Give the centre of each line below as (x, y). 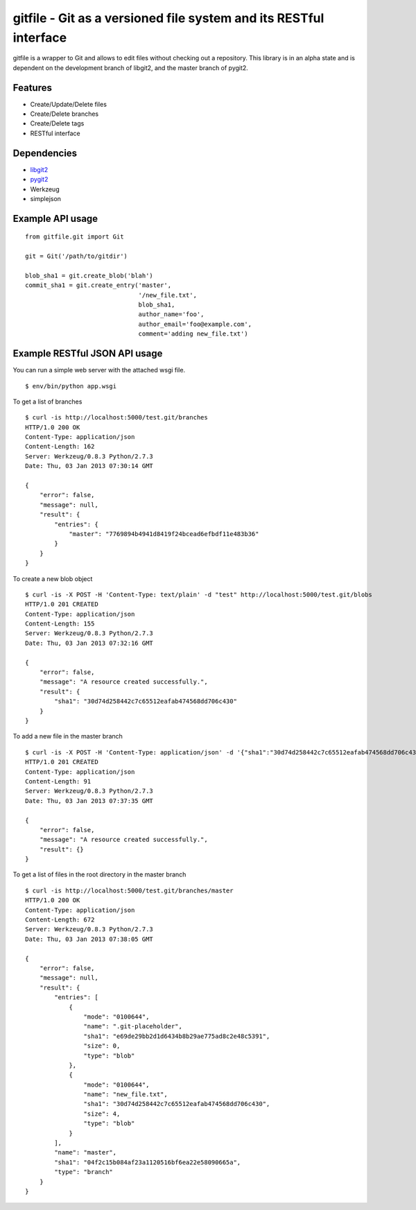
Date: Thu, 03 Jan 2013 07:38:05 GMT (89, 939)
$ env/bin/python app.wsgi (71, 386)
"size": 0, (102, 1046)
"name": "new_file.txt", (125, 1095)
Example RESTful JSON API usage (88, 354)
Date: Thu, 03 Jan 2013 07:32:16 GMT (89, 643)
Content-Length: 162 (60, 447)
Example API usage (55, 218)
